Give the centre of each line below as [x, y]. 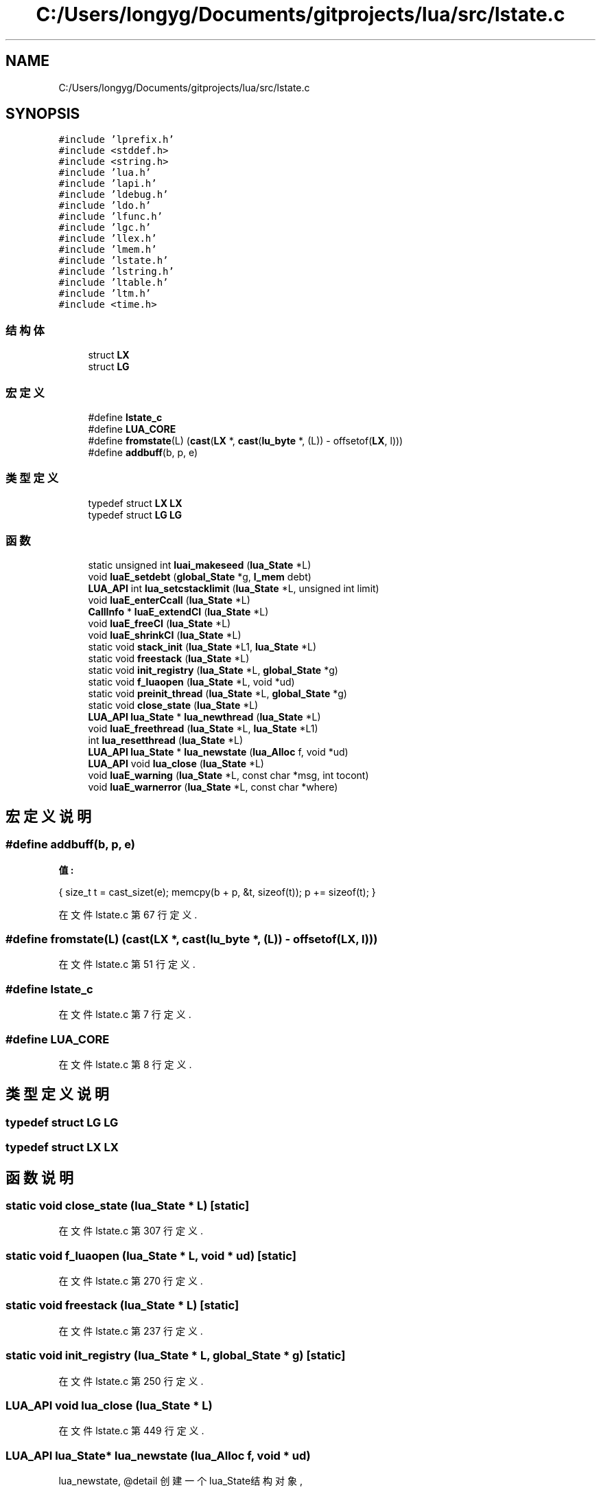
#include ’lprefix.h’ [116, 140]
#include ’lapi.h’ [108, 184]
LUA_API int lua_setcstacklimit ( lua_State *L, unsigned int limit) [234, 589]
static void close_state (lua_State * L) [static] [128, 1205]
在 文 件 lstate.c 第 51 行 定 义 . [127, 964]
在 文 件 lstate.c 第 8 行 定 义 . [125, 1064]
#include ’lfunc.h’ [111, 217]
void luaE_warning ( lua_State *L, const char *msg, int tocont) [228, 776]
